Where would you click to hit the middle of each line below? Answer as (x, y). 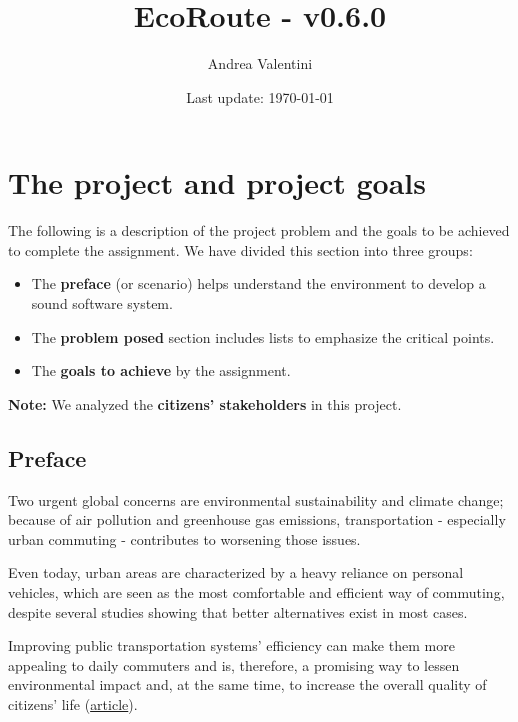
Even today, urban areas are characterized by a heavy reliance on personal (236, 572)
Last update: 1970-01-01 (260, 96)
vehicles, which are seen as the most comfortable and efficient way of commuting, (256, 591)
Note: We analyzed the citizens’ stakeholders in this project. (205, 403)
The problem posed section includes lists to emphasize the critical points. (263, 336)
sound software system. (102, 303)
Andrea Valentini (260, 63)
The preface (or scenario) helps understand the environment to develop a (258, 283)
